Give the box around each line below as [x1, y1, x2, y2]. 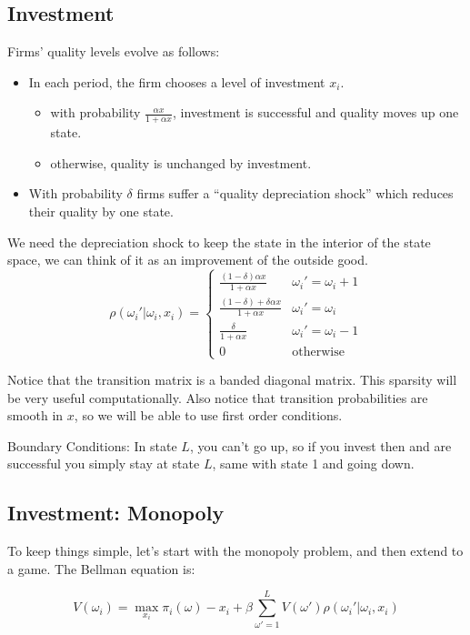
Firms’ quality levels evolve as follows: [7, 42, 220, 61]
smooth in [7, 406, 64, 425]
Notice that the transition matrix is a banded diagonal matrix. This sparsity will [7, 370, 457, 389]
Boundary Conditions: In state [7, 436, 177, 455]
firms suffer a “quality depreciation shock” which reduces [136, 184, 454, 203]
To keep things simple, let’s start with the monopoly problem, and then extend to [7, 541, 464, 560]
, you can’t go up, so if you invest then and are [189, 436, 452, 455]
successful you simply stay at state [7, 454, 200, 473]
